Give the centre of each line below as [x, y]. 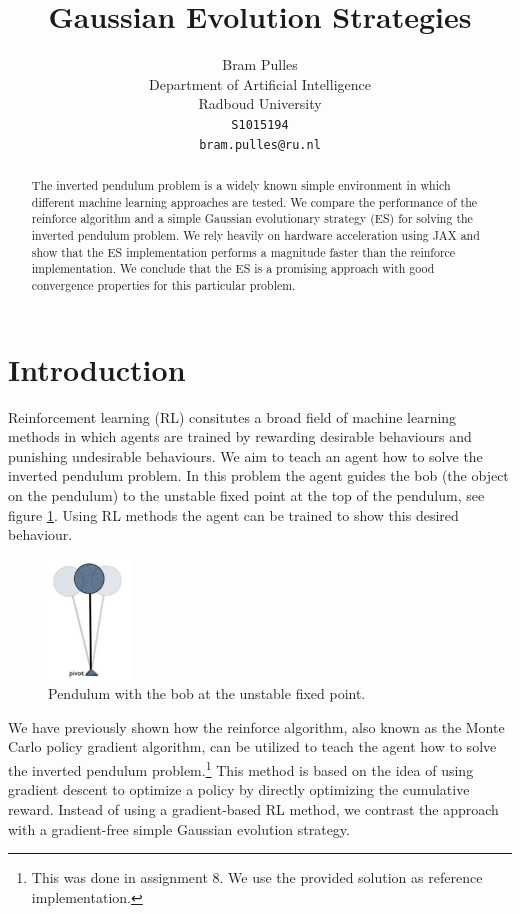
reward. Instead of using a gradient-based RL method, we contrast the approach [253, 808]
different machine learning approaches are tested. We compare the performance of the [254, 201]
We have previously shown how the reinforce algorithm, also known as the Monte [256, 726]
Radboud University [260, 103]
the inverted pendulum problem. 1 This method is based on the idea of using [241, 768]
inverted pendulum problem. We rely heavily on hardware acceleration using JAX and [255, 234]
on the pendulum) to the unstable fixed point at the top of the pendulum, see [246, 494]
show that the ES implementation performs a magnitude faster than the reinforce [243, 251]
